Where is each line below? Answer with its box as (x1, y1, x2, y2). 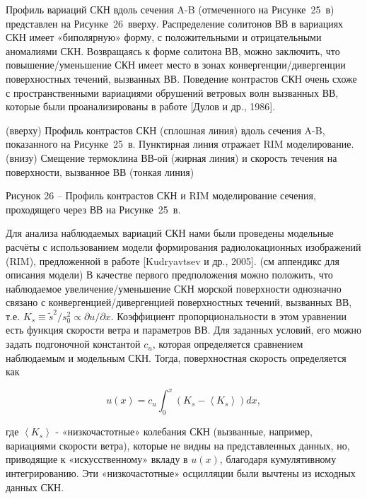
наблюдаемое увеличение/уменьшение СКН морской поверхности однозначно (6, 281, 342, 295)
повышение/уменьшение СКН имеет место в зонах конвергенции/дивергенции (6, 57, 346, 72)
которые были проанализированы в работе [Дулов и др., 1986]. (6, 99, 276, 114)
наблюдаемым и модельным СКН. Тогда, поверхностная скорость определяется (6, 350, 346, 365)
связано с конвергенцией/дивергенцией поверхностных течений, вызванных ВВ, (6, 295, 352, 310)
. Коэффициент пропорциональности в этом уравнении (110, 308, 347, 323)
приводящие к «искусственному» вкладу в (6, 452, 188, 466)
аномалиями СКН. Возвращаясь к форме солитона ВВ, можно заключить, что (6, 43, 340, 58)
